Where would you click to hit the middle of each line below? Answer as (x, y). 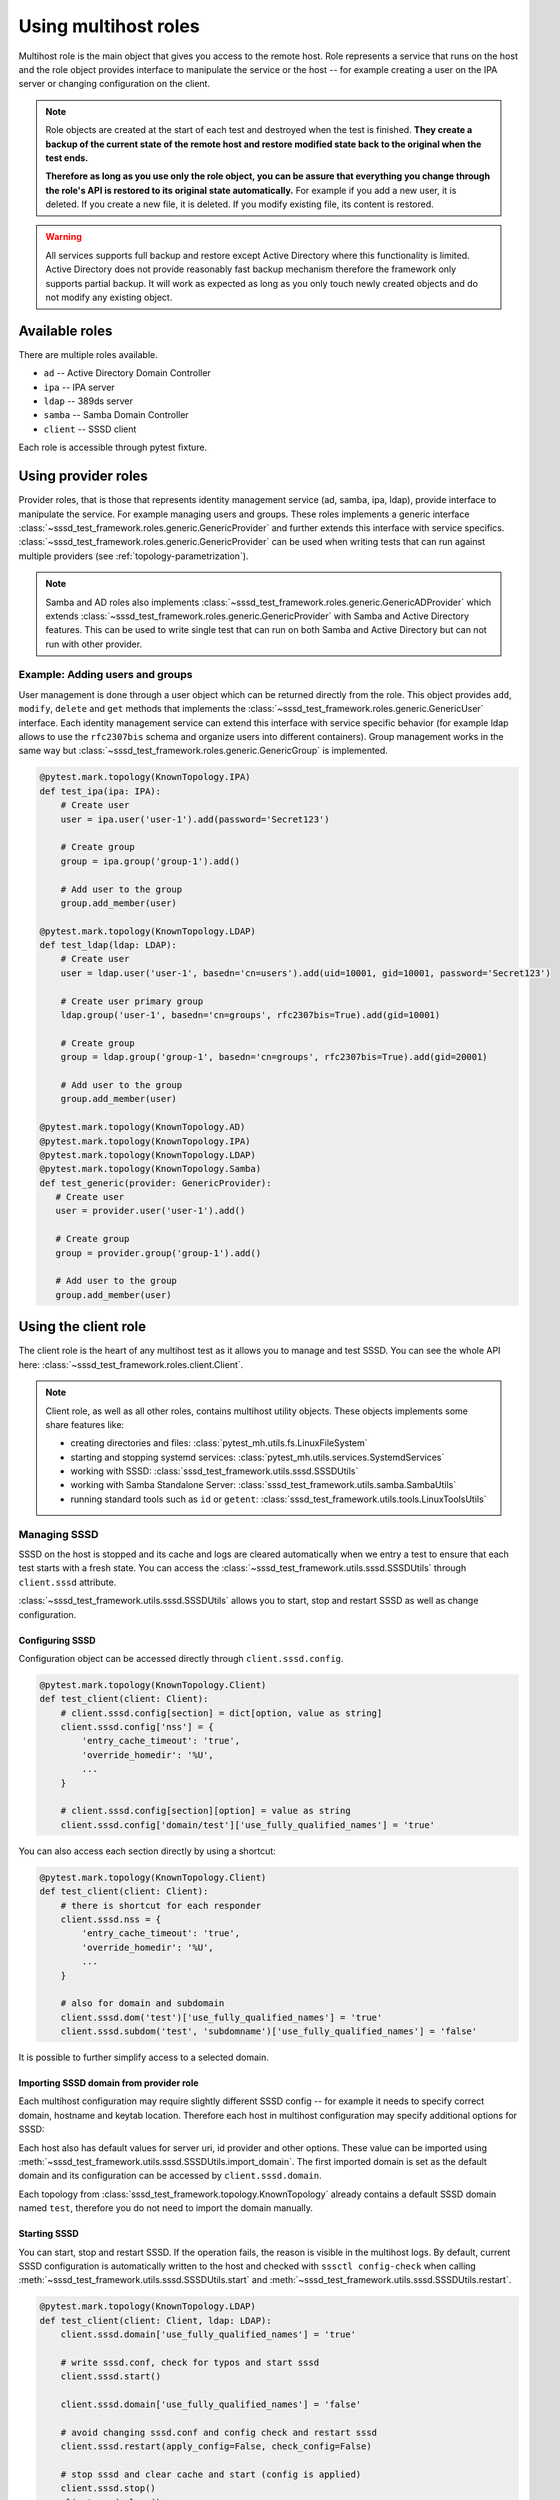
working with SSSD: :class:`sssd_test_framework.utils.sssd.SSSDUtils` (214, 1471)
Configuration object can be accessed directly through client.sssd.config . (181, 1658)
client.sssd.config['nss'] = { (137, 1727)
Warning (63, 237)
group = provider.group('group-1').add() (158, 1253)
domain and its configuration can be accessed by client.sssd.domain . (170, 2176)
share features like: (85, 1424)
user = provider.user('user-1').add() (150, 1211)
